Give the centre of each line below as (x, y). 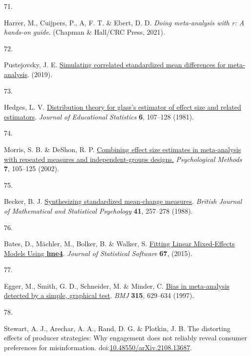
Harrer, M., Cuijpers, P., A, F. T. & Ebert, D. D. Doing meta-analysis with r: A (124, 22)
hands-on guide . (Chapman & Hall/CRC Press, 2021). (85, 32)
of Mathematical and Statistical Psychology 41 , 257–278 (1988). (98, 210)
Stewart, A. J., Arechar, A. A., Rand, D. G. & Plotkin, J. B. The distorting (117, 328)
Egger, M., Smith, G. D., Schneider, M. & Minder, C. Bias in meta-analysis (117, 286)
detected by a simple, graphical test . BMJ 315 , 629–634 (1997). (99, 295)
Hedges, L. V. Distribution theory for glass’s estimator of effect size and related (123, 107)
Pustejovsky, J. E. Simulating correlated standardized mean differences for (115, 65)
